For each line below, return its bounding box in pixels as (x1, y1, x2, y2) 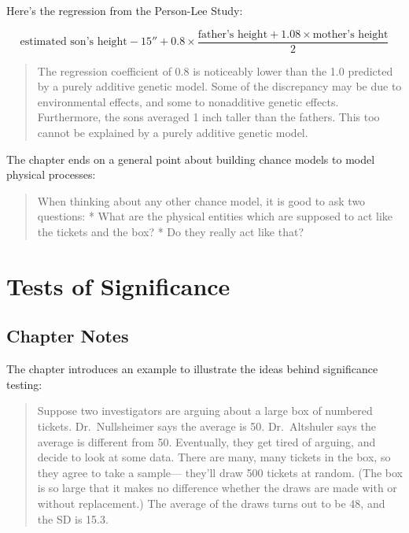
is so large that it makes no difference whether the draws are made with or (37, 479, 397, 496)
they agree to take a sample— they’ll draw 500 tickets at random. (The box (37, 464, 403, 480)
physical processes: (6, 166, 96, 183)
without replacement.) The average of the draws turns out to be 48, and (37, 494, 385, 511)
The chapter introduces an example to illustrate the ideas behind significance (6, 361, 378, 377)
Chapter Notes (6, 324, 129, 348)
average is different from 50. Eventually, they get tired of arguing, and (37, 433, 376, 450)
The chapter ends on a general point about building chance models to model (6, 150, 375, 167)
